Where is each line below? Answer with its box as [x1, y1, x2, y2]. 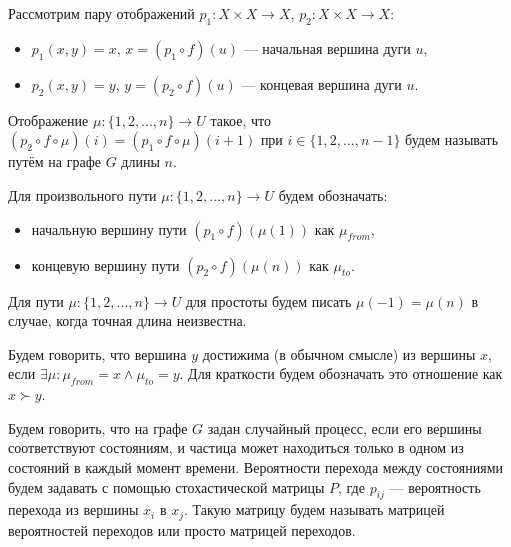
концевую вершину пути [31, 254, 180, 275]
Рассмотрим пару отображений [8, 3, 195, 23]
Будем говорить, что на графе [8, 417, 188, 438]
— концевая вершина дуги [241, 73, 402, 94]
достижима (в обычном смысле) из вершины [202, 343, 476, 364]
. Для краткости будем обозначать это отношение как [179, 363, 503, 384]
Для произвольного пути [8, 184, 157, 205]
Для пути [8, 290, 64, 311]
